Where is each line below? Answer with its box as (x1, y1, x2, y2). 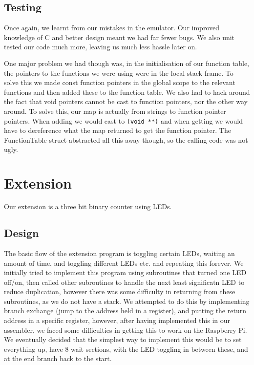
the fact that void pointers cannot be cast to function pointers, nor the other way (4, 96, 248, 107)
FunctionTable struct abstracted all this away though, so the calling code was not (4, 134, 248, 145)
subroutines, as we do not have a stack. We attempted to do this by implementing (4, 296, 250, 306)
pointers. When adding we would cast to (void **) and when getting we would (4, 115, 243, 126)
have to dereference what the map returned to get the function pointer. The (4, 125, 231, 135)
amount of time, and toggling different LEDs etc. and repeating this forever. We (4, 258, 244, 268)
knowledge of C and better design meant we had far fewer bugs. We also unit (4, 32, 235, 42)
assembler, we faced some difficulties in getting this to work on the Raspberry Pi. (4, 324, 247, 335)
